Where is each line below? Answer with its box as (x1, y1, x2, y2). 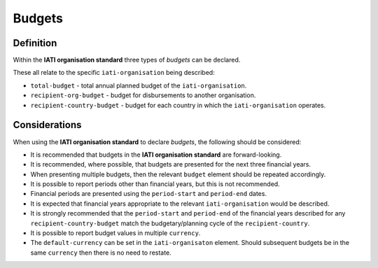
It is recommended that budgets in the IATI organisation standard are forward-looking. (30, 150, 282, 159)
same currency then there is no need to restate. (30, 248, 171, 257)
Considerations (13, 119, 82, 131)
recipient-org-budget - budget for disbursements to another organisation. (30, 91, 256, 99)
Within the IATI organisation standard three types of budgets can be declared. (13, 56, 241, 64)
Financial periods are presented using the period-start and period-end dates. (30, 190, 267, 198)
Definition (13, 37, 57, 49)
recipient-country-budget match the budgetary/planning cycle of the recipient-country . (30, 219, 310, 227)
